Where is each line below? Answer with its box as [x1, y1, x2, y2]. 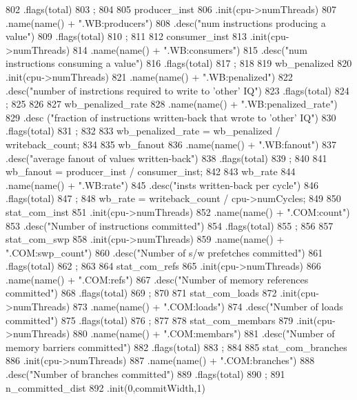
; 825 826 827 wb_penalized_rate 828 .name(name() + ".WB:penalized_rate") [6, 97, 338, 111]
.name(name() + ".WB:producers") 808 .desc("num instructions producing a [6, 15, 326, 30]
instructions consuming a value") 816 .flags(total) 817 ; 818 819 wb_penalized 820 [6, 56, 352, 70]
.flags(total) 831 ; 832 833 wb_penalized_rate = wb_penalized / [6, 123, 280, 138]
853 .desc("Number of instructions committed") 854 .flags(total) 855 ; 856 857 [6, 218, 334, 232]
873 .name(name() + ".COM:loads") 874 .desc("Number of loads [72, 299, 343, 314]
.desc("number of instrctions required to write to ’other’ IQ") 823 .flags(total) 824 [6, 83, 349, 97]
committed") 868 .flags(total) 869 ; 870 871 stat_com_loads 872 [6, 286, 277, 300]
